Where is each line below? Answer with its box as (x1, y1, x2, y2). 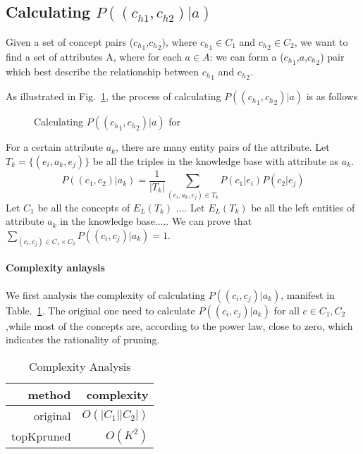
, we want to (294, 34, 348, 49)
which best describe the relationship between (6, 64, 199, 79)
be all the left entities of (251, 200, 355, 214)
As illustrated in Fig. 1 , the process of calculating (6, 89, 221, 104)
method (27, 386, 71, 403)
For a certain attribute (6, 140, 103, 154)
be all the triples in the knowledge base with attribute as (92, 153, 339, 168)
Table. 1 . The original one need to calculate (6, 302, 195, 317)
